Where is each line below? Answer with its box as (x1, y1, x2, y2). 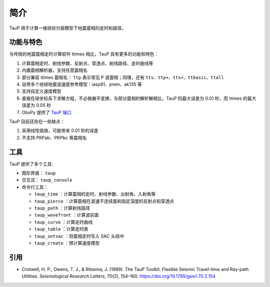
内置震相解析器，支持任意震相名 (21, 67, 87, 73)
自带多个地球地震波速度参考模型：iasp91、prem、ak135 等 (21, 81, 142, 87)
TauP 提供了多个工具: (9, 160, 53, 167)
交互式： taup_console (21, 177, 72, 183)
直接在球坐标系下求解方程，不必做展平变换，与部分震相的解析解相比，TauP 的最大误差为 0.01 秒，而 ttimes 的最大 (21, 95, 256, 101)
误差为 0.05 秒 (21, 102, 51, 108)
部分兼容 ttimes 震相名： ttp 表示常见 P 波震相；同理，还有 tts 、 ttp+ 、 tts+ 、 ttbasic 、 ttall (21, 74, 224, 80)
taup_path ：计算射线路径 (34, 205, 90, 211)
